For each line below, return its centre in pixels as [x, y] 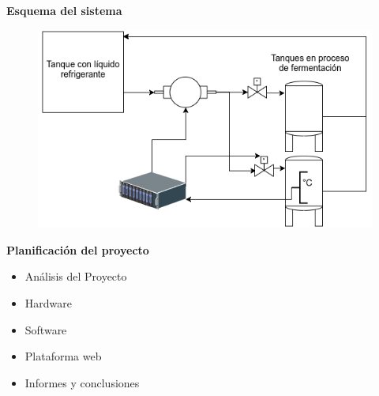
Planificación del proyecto [78, 249]
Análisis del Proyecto [76, 276]
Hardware [48, 302]
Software [46, 329]
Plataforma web [63, 356]
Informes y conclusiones [82, 382]
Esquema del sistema [64, 10]
